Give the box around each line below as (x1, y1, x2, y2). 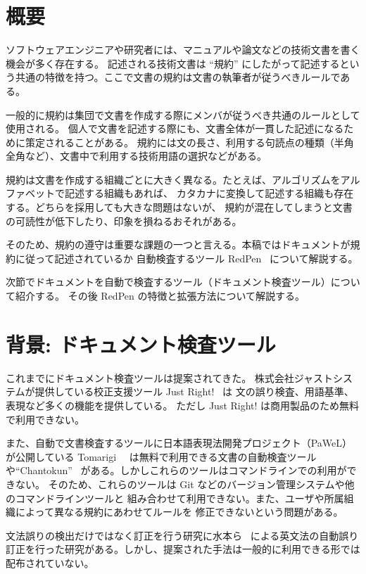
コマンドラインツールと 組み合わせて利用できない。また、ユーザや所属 (15, 490, 344, 505)
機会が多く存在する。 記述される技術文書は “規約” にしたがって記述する (6, 56, 340, 70)
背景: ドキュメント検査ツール (6, 329, 276, 358)
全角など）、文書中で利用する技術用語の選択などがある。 (6, 148, 267, 163)
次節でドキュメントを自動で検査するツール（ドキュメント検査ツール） (6, 274, 331, 289)
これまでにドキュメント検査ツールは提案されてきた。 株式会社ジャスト (6, 370, 334, 385)
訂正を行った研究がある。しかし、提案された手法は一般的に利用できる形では (6, 542, 360, 556)
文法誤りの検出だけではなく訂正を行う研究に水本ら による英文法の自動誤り (6, 528, 359, 542)
